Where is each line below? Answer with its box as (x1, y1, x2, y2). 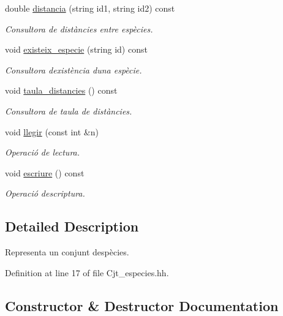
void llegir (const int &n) (5, 125, 99, 138)
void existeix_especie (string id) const (5, 43, 148, 56)
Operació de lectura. (5, 146, 80, 159)
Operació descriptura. (5, 187, 85, 200)
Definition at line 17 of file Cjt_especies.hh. (5, 266, 169, 279)
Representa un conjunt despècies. (5, 246, 129, 258)
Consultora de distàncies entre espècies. (5, 22, 153, 35)
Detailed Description (5, 217, 139, 236)
